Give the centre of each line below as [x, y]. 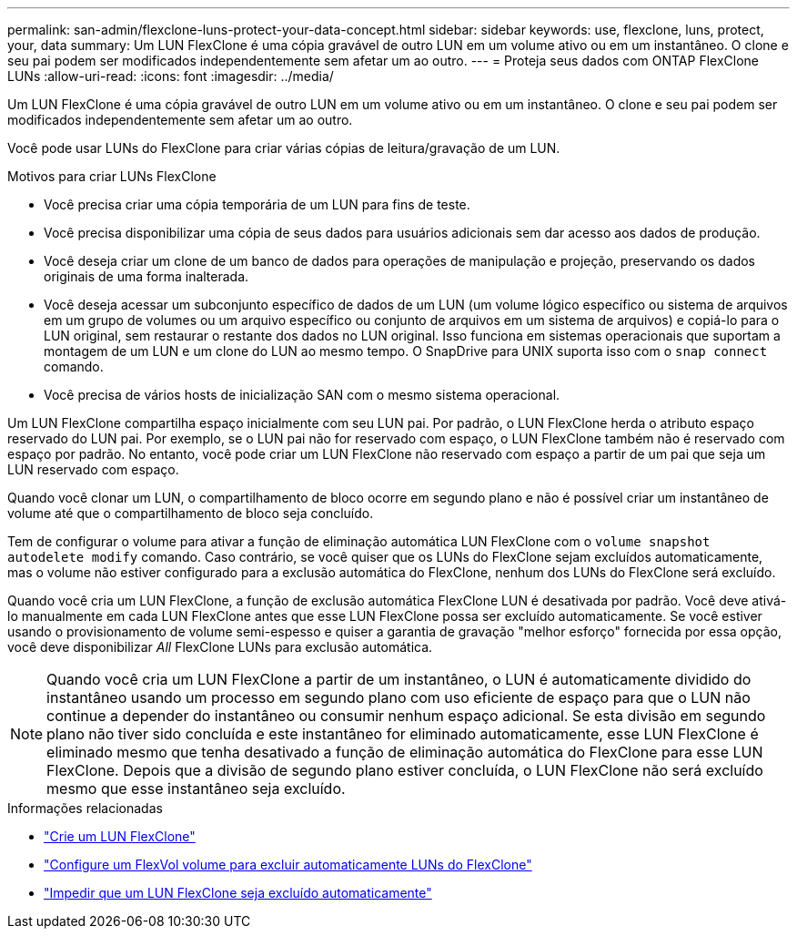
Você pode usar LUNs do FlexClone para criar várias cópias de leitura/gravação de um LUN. [284, 148]
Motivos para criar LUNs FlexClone [112, 176]
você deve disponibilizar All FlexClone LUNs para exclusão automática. [220, 647]
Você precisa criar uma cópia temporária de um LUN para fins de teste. [257, 204]
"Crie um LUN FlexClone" [120, 836]
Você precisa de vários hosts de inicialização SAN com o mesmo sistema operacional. [302, 395]
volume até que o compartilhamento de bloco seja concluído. [191, 513]
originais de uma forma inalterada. [146, 276]
